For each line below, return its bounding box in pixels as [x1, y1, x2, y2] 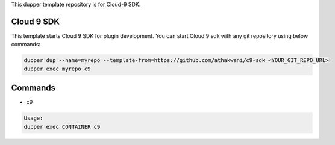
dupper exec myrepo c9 [23, 65, 91, 72]
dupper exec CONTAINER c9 [23, 123, 101, 130]
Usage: [23, 115, 43, 122]
